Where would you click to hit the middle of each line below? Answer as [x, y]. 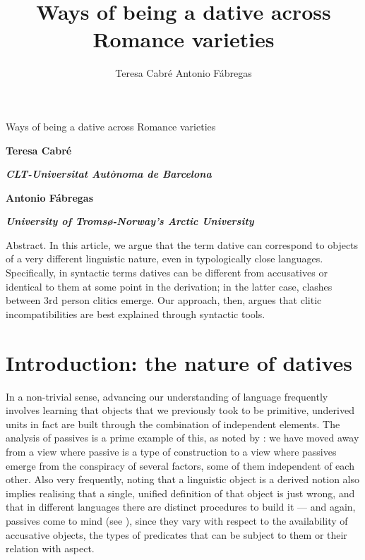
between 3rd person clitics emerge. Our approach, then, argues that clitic [164, 300]
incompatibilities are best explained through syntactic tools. [136, 314]
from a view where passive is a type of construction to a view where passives [171, 451]
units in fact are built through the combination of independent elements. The [173, 424]
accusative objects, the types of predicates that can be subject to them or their [176, 534]
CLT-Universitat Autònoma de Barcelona [109, 174]
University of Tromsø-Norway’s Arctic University [130, 221]
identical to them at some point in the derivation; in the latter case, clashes [169, 286]
